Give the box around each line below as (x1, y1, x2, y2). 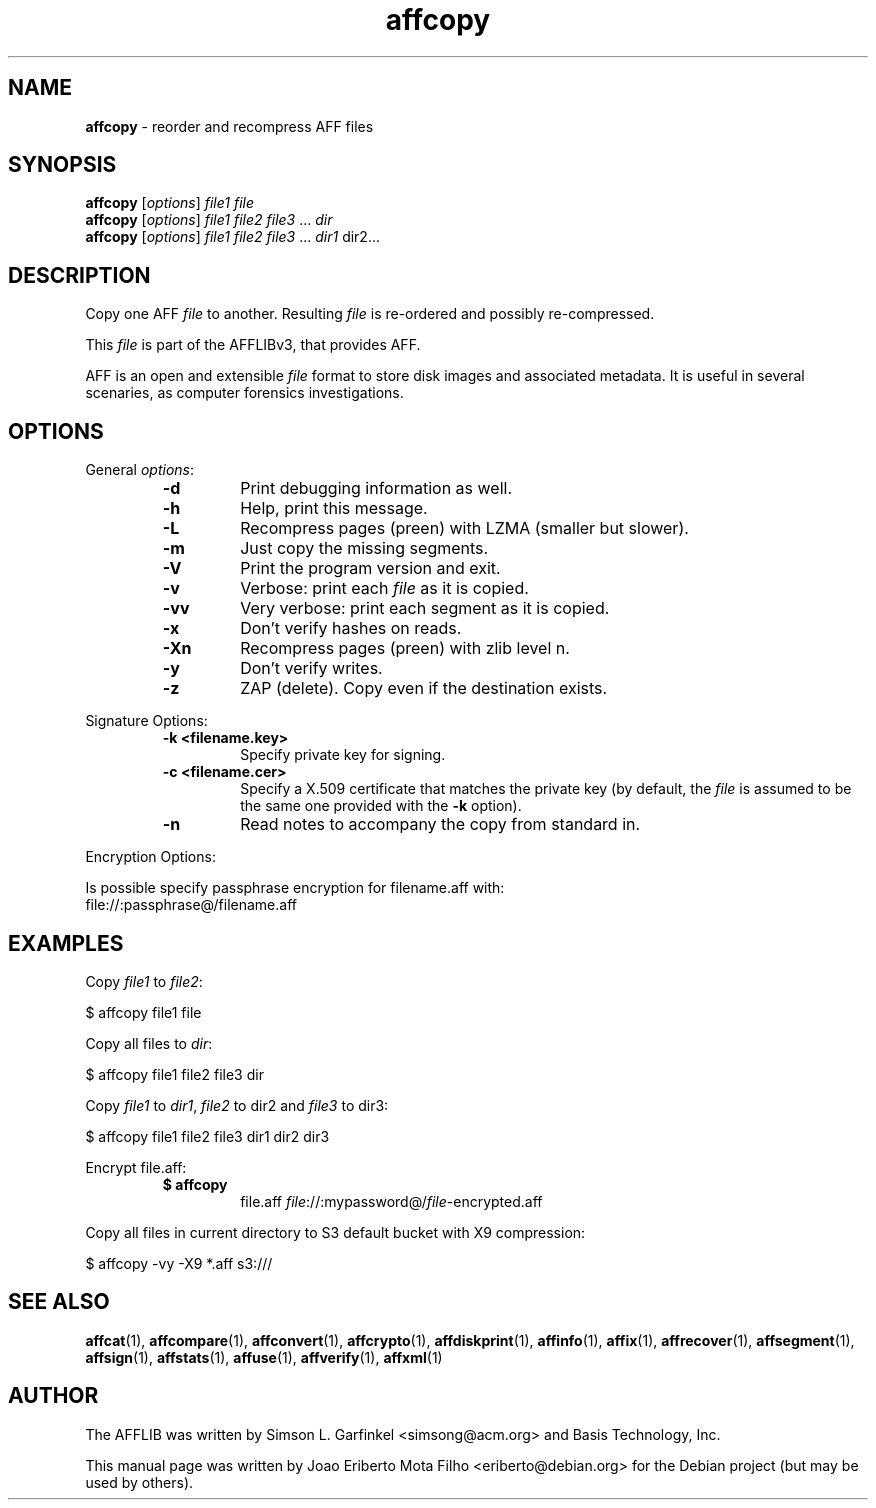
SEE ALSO (8, 1289, 110, 1315)
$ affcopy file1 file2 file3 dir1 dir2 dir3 (85, 1127, 330, 1145)
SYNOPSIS (8, 152, 117, 178)
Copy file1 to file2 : (85, 972, 203, 990)
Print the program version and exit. (240, 558, 501, 579)
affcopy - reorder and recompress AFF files (85, 117, 374, 135)
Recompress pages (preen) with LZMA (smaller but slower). (240, 518, 689, 539)
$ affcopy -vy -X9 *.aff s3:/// (85, 1254, 273, 1272)
